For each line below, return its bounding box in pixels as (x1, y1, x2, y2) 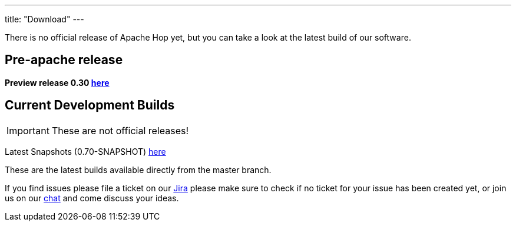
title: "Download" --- (5, 14, 84, 24)
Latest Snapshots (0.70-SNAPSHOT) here (5, 146, 166, 157)
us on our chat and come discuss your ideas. (5, 192, 179, 203)
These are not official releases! (51, 124, 189, 137)
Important (6, 124, 49, 137)
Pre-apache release (5, 52, 123, 68)
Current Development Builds (5, 98, 175, 113)
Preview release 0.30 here (5, 77, 110, 88)
